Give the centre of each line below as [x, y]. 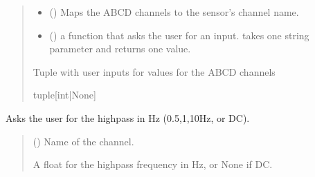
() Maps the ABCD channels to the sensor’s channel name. [174, 12]
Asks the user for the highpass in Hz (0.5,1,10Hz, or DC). [128, 117]
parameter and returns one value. [120, 49]
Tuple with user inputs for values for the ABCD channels [154, 71]
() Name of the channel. [83, 141]
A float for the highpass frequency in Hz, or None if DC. [153, 164]
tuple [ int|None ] [64, 95]
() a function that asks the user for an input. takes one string [179, 35]
